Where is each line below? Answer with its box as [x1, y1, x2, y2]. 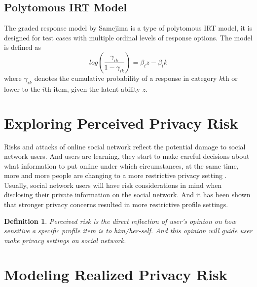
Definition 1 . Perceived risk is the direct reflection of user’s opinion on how [4, 215, 236, 226]
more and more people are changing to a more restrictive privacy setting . [4, 170, 227, 180]
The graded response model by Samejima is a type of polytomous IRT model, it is [4, 23, 253, 33]
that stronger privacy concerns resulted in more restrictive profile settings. [4, 199, 228, 210]
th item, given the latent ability [44, 83, 140, 94]
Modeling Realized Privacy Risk [4, 264, 227, 284]
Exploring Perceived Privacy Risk [4, 112, 238, 133]
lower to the [4, 83, 40, 94]
